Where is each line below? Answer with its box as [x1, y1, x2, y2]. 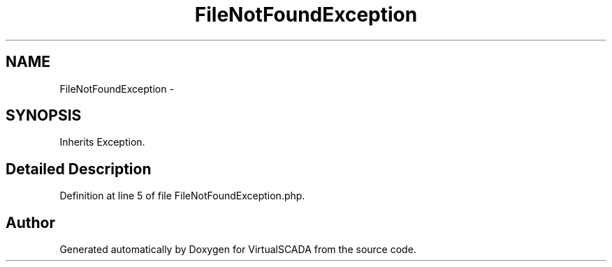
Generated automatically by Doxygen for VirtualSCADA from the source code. [59, 243, 416, 256]
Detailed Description [6, 160, 152, 178]
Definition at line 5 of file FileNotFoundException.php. [59, 190, 305, 202]
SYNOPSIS [6, 107, 82, 125]
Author [6, 213, 55, 231]
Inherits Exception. [59, 136, 145, 148]
